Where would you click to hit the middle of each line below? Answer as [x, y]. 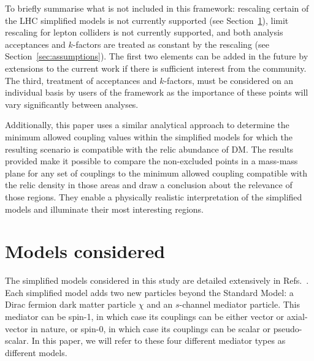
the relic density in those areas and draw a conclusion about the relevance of [149, 185]
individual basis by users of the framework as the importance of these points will [157, 92]
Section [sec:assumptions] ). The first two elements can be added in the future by [157, 56]
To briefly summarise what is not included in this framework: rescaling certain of [157, 8]
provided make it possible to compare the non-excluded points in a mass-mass [151, 161]
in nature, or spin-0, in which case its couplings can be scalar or [151, 328]
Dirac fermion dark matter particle [71, 304]
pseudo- [288, 328]
